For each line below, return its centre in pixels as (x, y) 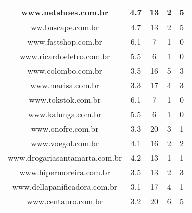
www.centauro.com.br (65, 201)
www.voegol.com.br (65, 143)
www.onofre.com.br (65, 128)
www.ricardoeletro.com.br (65, 56)
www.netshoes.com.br (65, 12)
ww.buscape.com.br (65, 27)
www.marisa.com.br (65, 85)
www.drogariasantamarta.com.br (65, 157)
